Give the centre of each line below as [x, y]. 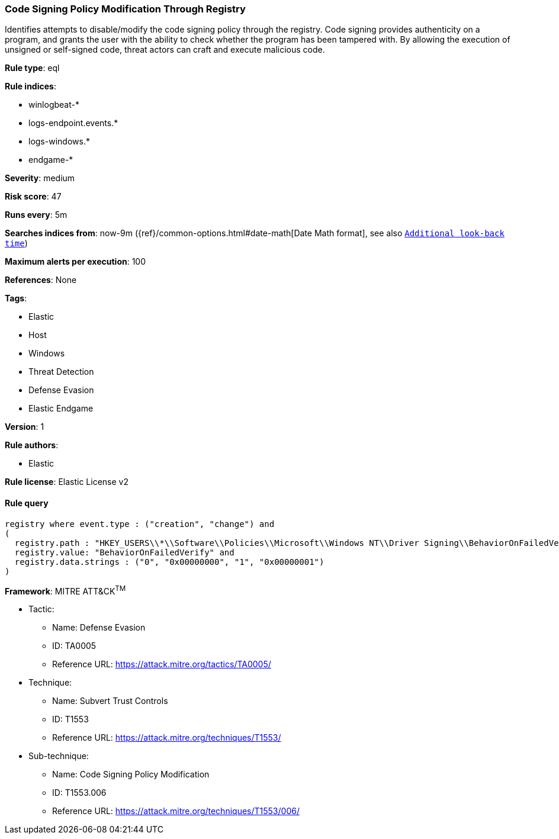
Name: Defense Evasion [99, 628]
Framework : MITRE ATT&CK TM [65, 590]
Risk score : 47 [33, 197]
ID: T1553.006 [79, 793]
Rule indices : [30, 86]
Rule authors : [32, 445]
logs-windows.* [59, 142]
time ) [16, 243]
